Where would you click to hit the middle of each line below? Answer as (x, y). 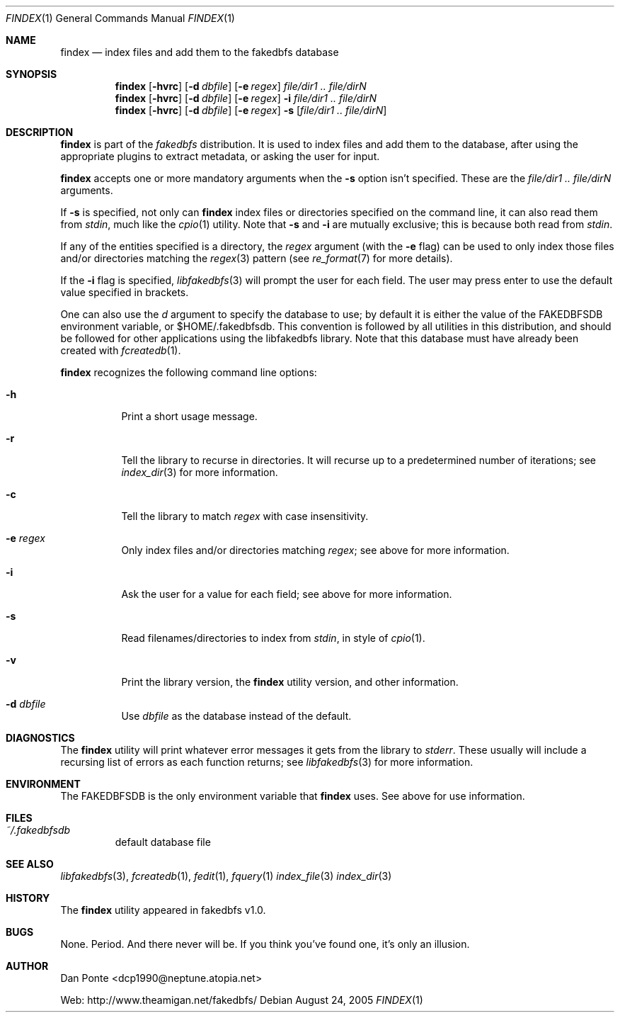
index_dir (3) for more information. (200, 472)
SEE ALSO (30, 864)
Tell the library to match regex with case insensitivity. (245, 516)
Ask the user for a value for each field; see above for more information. (287, 594)
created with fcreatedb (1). (121, 350)
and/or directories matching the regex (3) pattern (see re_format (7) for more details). (257, 258)
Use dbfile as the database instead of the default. (236, 716)
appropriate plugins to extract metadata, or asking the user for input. (220, 156)
